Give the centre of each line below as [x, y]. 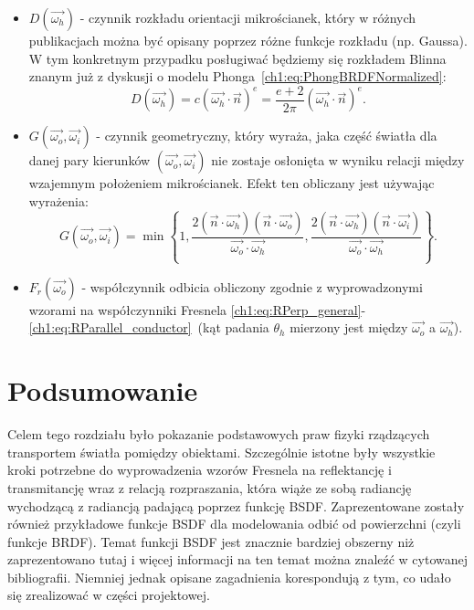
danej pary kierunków [90, 160]
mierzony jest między [349, 327]
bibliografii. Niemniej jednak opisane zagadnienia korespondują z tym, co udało [229, 577]
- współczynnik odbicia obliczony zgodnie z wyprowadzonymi [252, 286]
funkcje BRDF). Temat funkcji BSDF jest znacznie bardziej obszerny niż [211, 541]
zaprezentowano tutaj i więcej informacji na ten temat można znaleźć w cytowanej [238, 559]
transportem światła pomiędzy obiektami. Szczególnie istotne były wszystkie [221, 452]
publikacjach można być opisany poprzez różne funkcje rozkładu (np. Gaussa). [248, 40]
